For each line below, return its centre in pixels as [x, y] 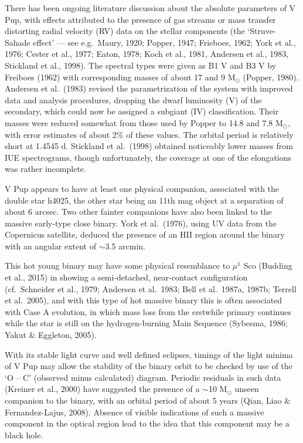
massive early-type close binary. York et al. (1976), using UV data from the [141, 223]
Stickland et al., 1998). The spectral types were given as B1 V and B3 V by [141, 65]
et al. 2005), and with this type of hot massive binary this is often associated [144, 300]
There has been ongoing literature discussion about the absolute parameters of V [150, 8]
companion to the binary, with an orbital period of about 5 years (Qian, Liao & [148, 400]
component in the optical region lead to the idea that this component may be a [147, 423]
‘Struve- [262, 31]
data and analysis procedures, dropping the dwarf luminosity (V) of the [133, 99]
